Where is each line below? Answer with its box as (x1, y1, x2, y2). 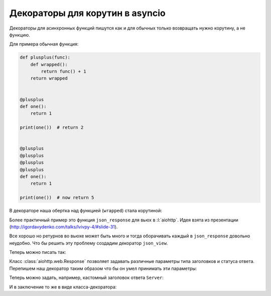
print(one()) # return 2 (20, 125, 84, 130)
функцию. (9, 32, 30, 38)
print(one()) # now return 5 (20, 195, 94, 200)
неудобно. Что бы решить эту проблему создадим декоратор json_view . (9, 240, 168, 246)
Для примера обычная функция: (9, 41, 79, 47)
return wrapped (30, 76, 68, 81)
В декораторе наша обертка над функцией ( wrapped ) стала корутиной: (9, 208, 163, 214)
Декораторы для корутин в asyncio (9, 8, 166, 19)
